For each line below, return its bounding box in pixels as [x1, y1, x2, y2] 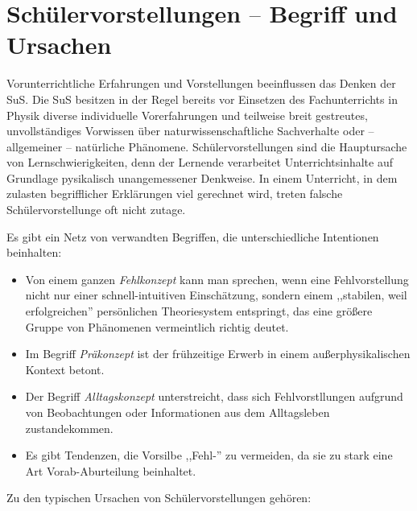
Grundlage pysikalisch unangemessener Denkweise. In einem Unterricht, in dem [6, 169, 398, 186]
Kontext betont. [25, 361, 105, 377]
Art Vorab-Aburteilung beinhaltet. [25, 462, 196, 479]
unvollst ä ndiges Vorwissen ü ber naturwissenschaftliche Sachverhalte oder [6, 122, 365, 139]
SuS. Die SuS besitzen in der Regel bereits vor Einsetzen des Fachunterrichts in [6, 90, 398, 107]
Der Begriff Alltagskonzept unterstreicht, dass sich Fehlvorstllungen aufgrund [25, 388, 403, 405]
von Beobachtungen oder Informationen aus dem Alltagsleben [25, 404, 330, 420]
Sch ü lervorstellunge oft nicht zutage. [6, 201, 186, 218]
